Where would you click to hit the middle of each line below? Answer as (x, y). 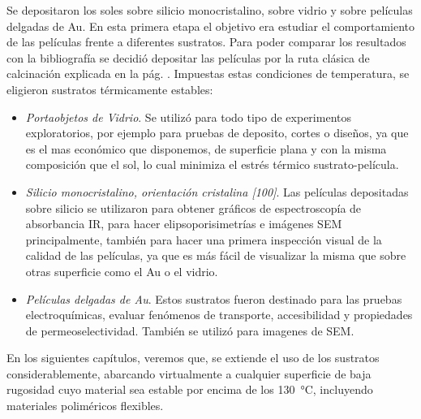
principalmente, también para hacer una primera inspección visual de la (204, 239)
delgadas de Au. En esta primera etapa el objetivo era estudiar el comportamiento (211, 26)
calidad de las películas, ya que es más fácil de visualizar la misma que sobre (216, 255)
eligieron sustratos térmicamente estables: (110, 89)
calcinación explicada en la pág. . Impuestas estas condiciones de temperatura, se (208, 73)
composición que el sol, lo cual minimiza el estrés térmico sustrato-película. (212, 164)
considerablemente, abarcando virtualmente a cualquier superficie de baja (189, 373)
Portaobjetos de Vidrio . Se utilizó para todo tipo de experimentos (188, 117)
